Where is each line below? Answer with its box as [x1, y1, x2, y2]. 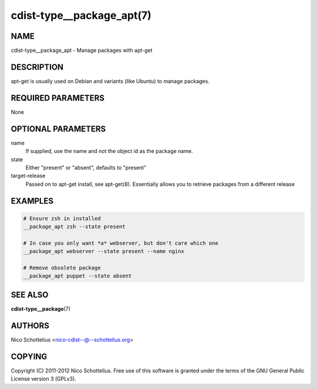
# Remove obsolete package [23, 265, 101, 271]
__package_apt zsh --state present [23, 224, 126, 230]
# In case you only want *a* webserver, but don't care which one [23, 240, 218, 247]
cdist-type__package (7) [11, 305, 70, 312]
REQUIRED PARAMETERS [11, 93, 105, 103]
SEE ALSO [11, 290, 49, 300]
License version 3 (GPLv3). [11, 375, 76, 383]
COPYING [11, 351, 48, 361]
